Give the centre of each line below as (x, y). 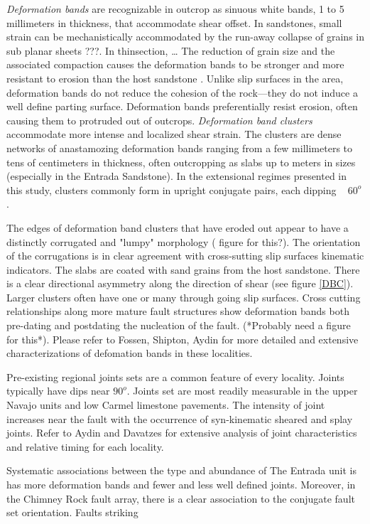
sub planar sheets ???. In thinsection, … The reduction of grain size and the (171, 50)
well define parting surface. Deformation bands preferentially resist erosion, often (182, 106)
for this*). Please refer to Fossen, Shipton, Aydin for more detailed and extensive (183, 339)
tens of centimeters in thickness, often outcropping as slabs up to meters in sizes (181, 162)
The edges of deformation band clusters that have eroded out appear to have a (178, 227)
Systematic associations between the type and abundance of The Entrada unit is (181, 470)
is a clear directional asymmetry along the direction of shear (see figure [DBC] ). (180, 283)
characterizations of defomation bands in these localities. (130, 353)
